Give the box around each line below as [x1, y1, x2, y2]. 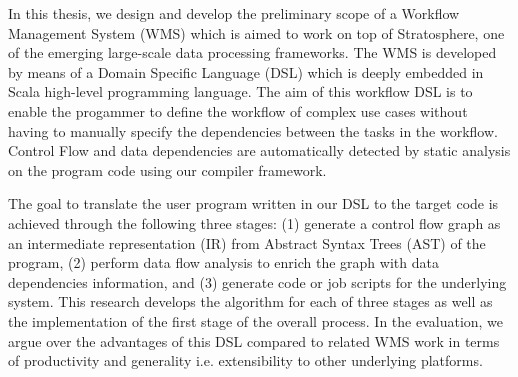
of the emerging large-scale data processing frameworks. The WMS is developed [8, 42, 497, 63]
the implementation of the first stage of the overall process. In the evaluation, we [8, 310, 504, 331]
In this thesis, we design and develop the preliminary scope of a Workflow [8, 3, 460, 23]
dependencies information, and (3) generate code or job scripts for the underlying [8, 271, 507, 292]
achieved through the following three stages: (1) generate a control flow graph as [8, 212, 501, 233]
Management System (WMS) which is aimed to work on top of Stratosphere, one [8, 22, 505, 43]
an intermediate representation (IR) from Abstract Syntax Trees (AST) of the [8, 232, 486, 253]
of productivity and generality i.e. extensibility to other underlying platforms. [8, 350, 483, 371]
